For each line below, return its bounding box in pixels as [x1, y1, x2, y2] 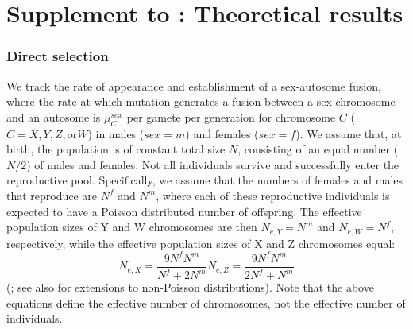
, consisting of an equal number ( [237, 141, 399, 157]
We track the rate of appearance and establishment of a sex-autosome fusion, [6, 77, 381, 94]
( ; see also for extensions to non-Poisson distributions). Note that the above [6, 279, 374, 296]
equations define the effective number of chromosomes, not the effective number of [6, 294, 406, 311]
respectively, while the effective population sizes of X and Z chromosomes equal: [6, 234, 396, 251]
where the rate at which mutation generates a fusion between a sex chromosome [6, 93, 396, 110]
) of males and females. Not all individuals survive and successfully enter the [26, 156, 399, 172]
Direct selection [6, 46, 109, 66]
